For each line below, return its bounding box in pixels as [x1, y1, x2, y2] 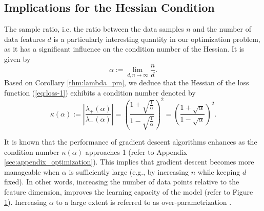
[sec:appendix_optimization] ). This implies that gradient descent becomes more [4, 156, 254, 167]
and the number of [193, 24, 252, 34]
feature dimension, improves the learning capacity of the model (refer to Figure [4, 186, 253, 197]
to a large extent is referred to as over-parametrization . [56, 196, 232, 207]
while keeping [197, 166, 240, 177]
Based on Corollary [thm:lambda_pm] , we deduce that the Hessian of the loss [4, 77, 249, 88]
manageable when [4, 166, 60, 177]
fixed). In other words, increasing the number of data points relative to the [4, 176, 239, 187]
